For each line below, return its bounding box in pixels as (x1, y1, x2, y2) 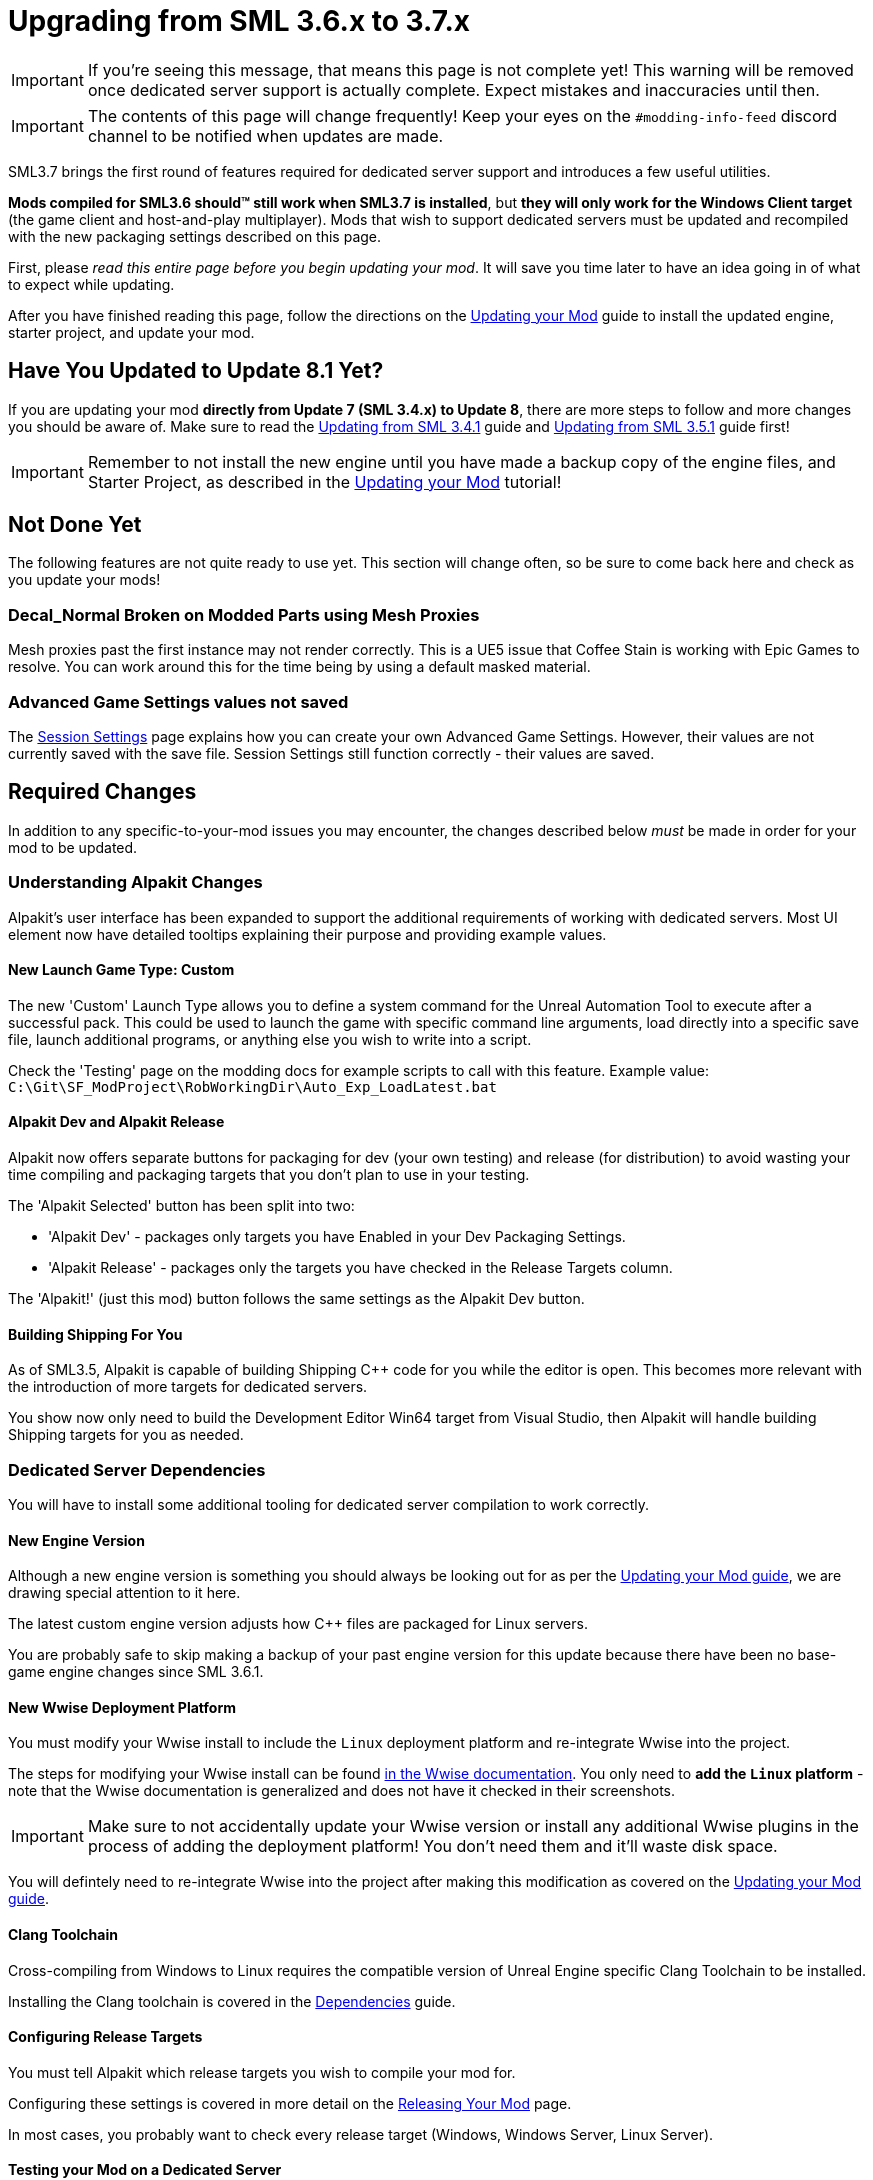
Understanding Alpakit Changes (8, 872, 263, 893)
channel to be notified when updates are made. (87, 125, 444, 146)
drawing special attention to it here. (8, 1584, 241, 1602)
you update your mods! (8, 571, 161, 589)
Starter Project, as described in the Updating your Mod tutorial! (87, 471, 562, 492)
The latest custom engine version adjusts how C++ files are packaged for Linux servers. (8, 1615, 588, 1633)
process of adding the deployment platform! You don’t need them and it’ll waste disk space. (87, 1836, 778, 1857)
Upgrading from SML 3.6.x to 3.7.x (8, 4, 471, 38)
